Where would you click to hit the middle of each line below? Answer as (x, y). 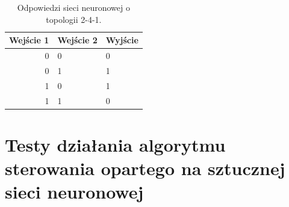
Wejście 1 (29, 40)
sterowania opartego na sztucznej (145, 168)
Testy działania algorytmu (115, 144)
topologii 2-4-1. (74, 19)
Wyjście (122, 40)
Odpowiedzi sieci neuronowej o (73, 7)
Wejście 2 (77, 40)
